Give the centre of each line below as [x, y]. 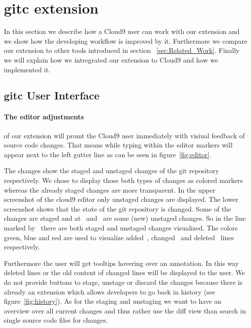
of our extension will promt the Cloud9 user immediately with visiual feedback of [124, 135]
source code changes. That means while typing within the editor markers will [118, 145]
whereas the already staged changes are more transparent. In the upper [110, 189]
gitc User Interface [52, 95]
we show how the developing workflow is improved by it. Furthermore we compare [126, 41]
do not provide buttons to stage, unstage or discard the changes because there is [123, 282]
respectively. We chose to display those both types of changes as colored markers [124, 180]
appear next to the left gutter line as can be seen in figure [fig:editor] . [108, 154]
